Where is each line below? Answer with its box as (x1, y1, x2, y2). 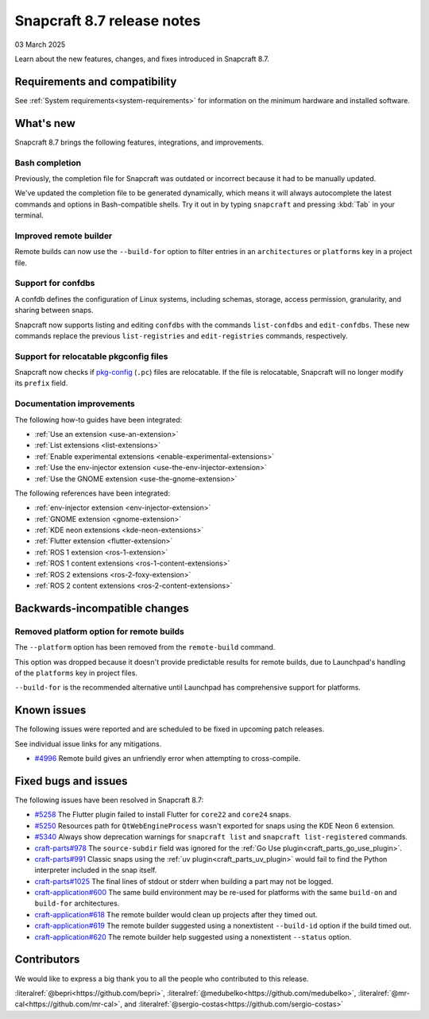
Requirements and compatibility (14, 75, 177, 88)
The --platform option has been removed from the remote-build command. (14, 643, 276, 652)
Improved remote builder (14, 230, 113, 241)
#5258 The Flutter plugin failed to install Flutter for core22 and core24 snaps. (34, 810, 292, 820)
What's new (14, 116, 75, 130)
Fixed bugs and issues (14, 774, 128, 788)
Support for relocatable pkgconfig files (14, 350, 168, 361)
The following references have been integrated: (14, 488, 171, 498)
